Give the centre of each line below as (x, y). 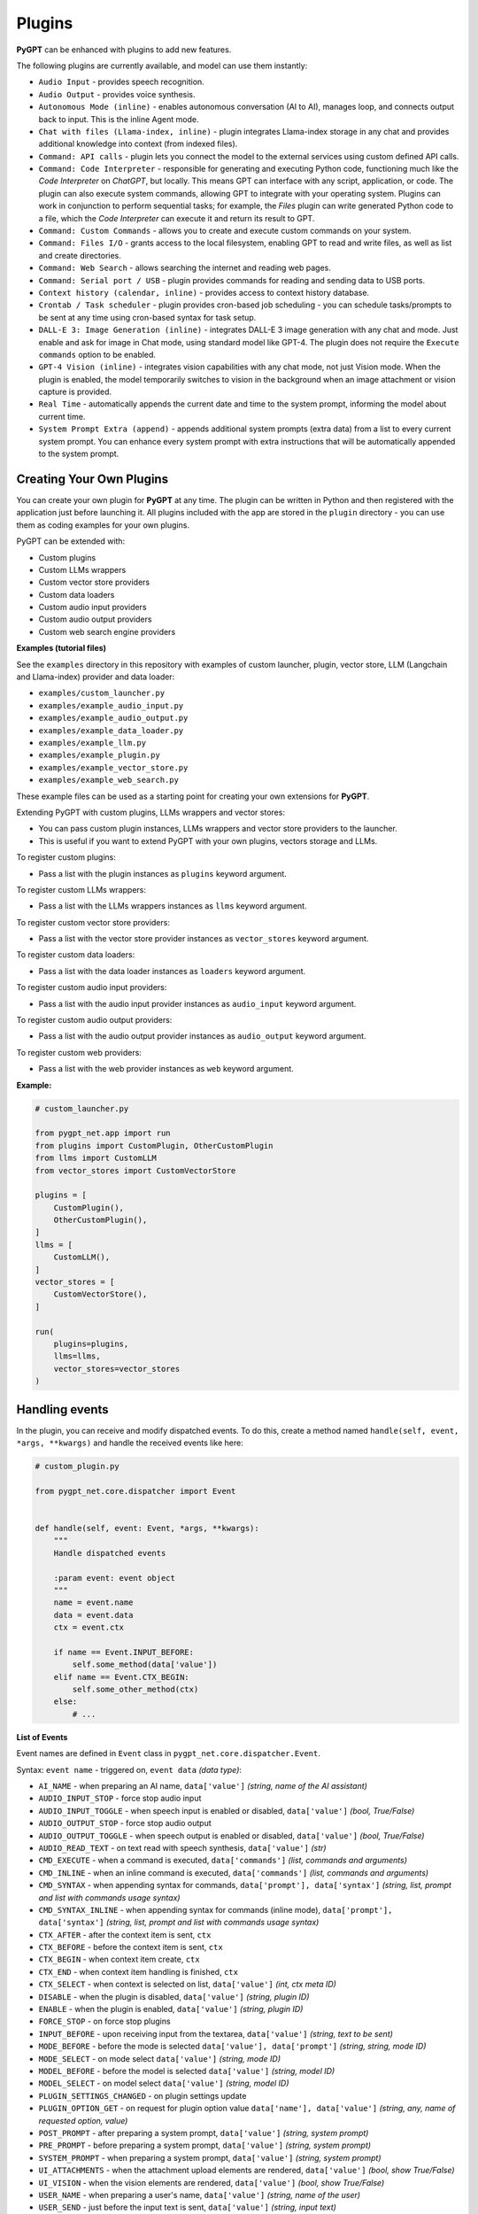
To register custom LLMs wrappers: (81, 889)
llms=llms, (77, 1356)
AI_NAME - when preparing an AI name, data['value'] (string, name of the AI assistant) (203, 1786)
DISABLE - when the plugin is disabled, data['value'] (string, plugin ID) (174, 1996)
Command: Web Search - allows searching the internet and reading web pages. (185, 268)
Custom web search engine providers (107, 631)
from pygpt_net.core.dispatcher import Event (135, 1491)
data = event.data (93, 1615)
